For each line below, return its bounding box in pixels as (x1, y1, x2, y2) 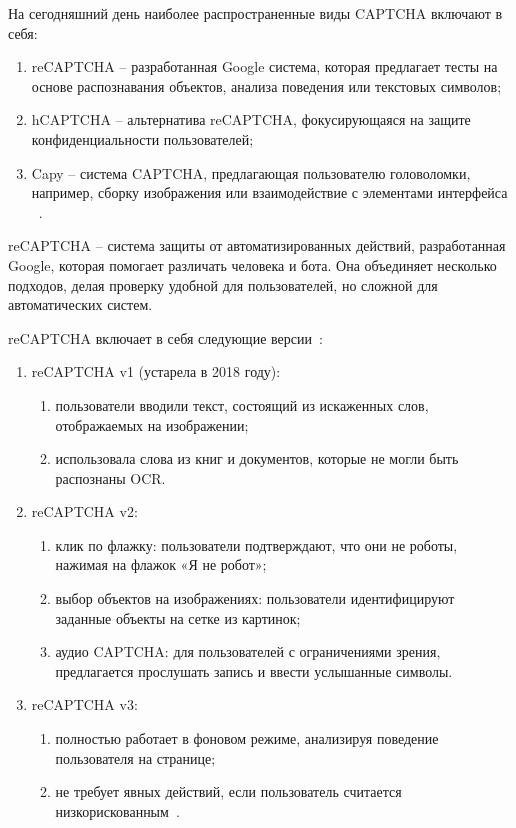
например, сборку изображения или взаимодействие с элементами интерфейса (31, 182, 508, 203)
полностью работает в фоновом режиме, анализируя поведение (55, 728, 439, 749)
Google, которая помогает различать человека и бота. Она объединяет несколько (8, 254, 497, 275)
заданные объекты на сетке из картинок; (55, 607, 301, 628)
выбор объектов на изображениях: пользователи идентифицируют (55, 588, 455, 609)
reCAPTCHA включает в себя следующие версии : (8, 327, 323, 348)
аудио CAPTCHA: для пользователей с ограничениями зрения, (55, 641, 441, 662)
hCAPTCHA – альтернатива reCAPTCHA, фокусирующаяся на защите (31, 109, 471, 130)
